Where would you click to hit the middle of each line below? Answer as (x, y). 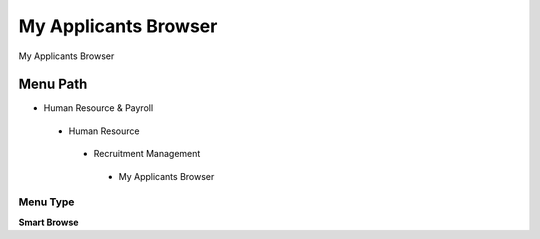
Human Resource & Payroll (98, 108)
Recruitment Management (147, 154)
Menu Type (46, 202)
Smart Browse (48, 222)
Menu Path (53, 84)
